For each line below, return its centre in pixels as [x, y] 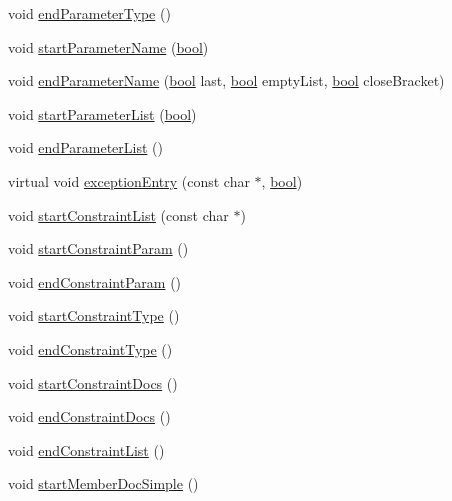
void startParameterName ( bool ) [108, 46]
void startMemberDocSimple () [103, 483]
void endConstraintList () [86, 449]
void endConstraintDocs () [89, 416]
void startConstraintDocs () [93, 382]
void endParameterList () [85, 147]
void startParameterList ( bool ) [102, 113]
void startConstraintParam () [98, 248]
